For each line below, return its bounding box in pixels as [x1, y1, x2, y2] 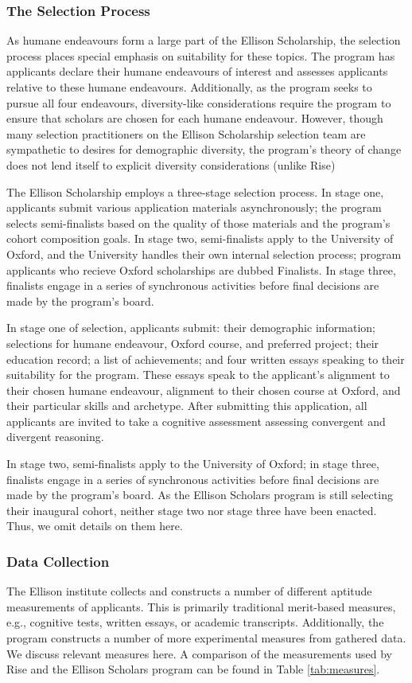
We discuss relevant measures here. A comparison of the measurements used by [6, 645, 392, 662]
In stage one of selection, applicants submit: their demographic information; [6, 319, 376, 336]
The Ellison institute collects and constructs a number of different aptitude [6, 583, 372, 599]
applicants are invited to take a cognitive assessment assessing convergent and [6, 412, 386, 429]
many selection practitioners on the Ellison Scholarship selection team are [6, 125, 366, 142]
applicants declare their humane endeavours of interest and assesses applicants [6, 63, 388, 80]
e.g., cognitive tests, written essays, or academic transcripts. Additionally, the [6, 614, 384, 630]
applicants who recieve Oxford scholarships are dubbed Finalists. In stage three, [6, 261, 396, 278]
